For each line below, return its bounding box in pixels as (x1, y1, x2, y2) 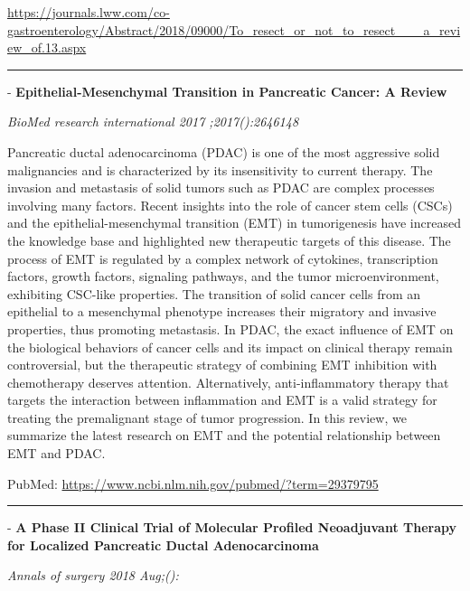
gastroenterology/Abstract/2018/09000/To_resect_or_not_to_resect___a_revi (7, 20, 461, 39)
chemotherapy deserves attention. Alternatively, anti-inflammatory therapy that (7, 372, 449, 391)
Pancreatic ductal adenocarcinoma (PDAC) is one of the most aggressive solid (7, 142, 440, 161)
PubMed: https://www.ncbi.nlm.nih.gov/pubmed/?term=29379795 (7, 474, 379, 492)
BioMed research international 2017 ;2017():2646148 (7, 112, 299, 131)
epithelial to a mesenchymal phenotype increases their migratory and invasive (7, 302, 437, 321)
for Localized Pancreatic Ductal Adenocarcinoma (7, 535, 319, 554)
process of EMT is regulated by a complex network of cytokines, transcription (7, 249, 438, 267)
